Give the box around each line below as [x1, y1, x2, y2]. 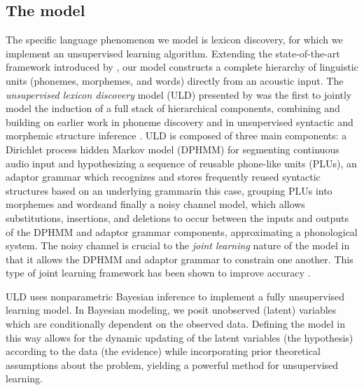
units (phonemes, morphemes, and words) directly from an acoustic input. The [6, 73, 344, 88]
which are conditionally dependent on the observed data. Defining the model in [6, 316, 345, 331]
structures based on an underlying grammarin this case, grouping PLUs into [6, 183, 332, 197]
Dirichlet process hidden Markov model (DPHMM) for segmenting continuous [6, 141, 339, 156]
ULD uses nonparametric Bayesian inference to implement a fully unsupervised [6, 288, 345, 303]
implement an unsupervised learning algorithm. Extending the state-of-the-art [6, 46, 340, 60]
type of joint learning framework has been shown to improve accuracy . [6, 265, 311, 280]
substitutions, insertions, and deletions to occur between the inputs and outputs [6, 210, 349, 225]
